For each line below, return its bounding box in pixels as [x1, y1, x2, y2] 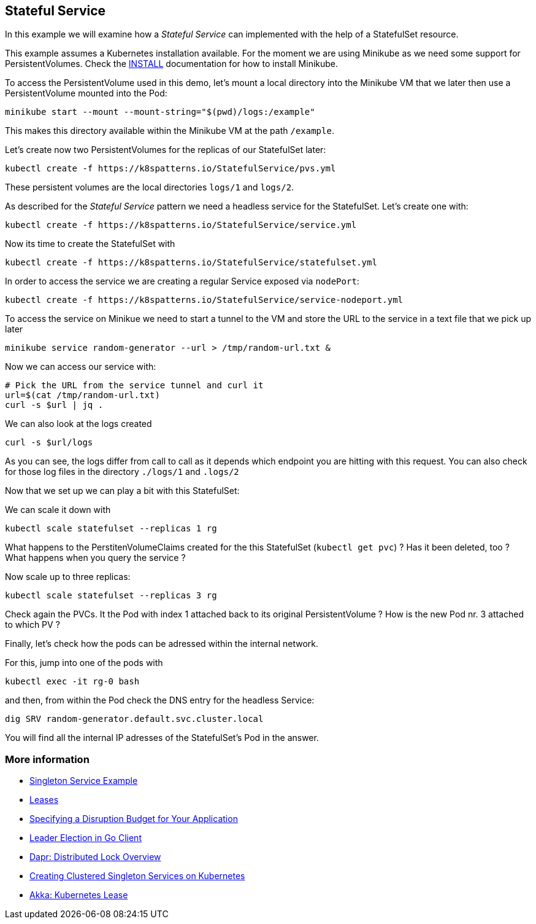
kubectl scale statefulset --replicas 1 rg [5, 523, 217, 534]
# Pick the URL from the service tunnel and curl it [5, 380, 264, 391]
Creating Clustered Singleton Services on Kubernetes [29, 871, 245, 882]
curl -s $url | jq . [5, 400, 104, 410]
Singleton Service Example [29, 775, 138, 786]
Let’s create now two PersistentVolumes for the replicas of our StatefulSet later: [5, 144, 326, 155]
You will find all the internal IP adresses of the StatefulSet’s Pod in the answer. [5, 732, 319, 743]
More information [5, 753, 90, 765]
